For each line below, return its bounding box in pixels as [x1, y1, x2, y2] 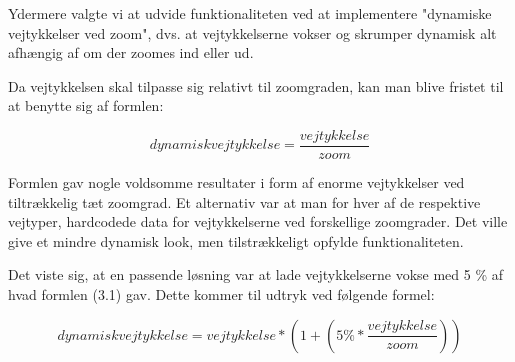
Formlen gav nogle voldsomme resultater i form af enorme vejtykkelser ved [8, 172, 465, 193]
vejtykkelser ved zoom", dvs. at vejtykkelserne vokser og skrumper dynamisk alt [8, 22, 497, 43]
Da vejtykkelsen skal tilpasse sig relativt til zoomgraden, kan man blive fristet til [8, 75, 504, 96]
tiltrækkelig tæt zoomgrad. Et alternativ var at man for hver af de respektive [8, 191, 481, 212]
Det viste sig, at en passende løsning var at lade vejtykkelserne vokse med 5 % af [8, 264, 504, 285]
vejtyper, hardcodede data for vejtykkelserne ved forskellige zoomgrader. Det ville [8, 211, 508, 232]
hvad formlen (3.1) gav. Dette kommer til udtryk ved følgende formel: [8, 284, 435, 304]
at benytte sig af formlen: [8, 95, 164, 116]
